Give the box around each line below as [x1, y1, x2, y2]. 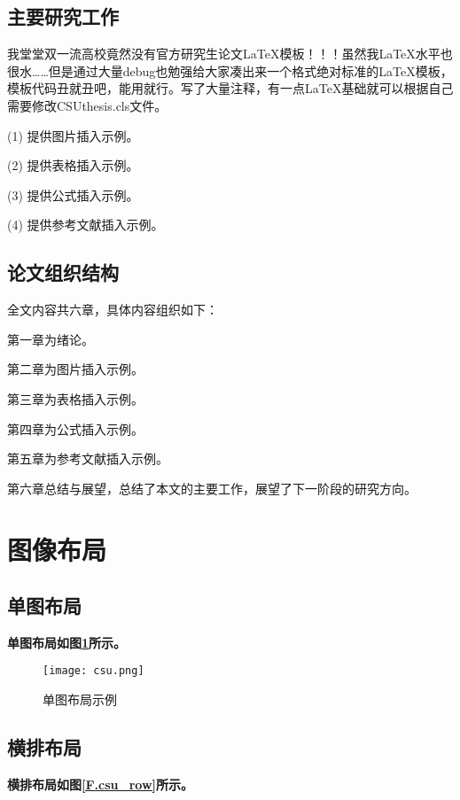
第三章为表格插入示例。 [7, 389, 144, 408]
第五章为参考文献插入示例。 [7, 449, 168, 468]
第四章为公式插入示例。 [7, 419, 144, 438]
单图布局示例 [43, 690, 117, 709]
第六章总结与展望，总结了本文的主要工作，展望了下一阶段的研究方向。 [7, 478, 417, 497]
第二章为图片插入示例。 [7, 360, 144, 378]
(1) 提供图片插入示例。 [7, 126, 139, 144]
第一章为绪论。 [7, 330, 94, 348]
